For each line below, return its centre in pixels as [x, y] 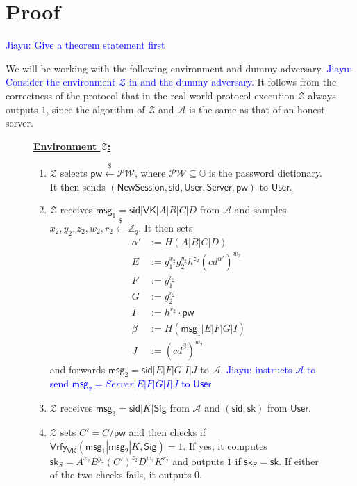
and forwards [77, 369]
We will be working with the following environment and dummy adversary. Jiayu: [179, 68]
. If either [299, 461]
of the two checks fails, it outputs [121, 475]
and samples [260, 210]
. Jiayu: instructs [256, 369]
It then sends [77, 186]
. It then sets [166, 227]
